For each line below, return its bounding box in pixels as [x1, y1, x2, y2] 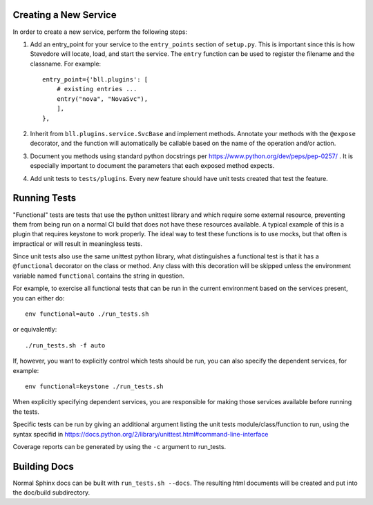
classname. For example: [30, 59, 102, 68]
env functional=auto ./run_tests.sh [25, 310, 149, 318]
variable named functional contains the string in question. [12, 271, 185, 280]
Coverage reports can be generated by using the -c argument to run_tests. [12, 442, 227, 450]
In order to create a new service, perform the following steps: [12, 28, 188, 36]
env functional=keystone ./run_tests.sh [25, 382, 164, 390]
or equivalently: [12, 325, 57, 334]
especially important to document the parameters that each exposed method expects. [30, 162, 275, 170]
